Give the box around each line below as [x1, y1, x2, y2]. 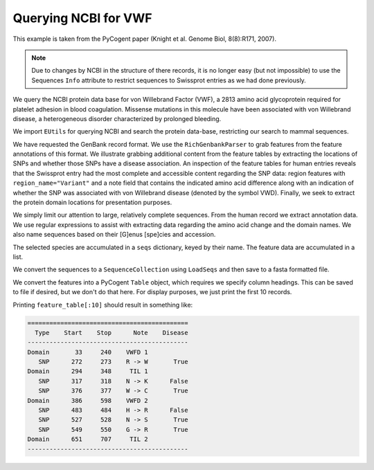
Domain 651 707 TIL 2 [27, 435, 148, 443]
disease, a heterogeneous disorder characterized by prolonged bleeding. [12, 114, 222, 123]
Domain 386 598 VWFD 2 [27, 397, 148, 404]
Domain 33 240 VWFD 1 [27, 348, 148, 356]
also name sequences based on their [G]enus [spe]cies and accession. [12, 231, 216, 239]
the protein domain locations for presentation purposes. [12, 198, 172, 207]
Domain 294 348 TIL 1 [27, 368, 148, 375]
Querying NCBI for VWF [12, 10, 152, 26]
